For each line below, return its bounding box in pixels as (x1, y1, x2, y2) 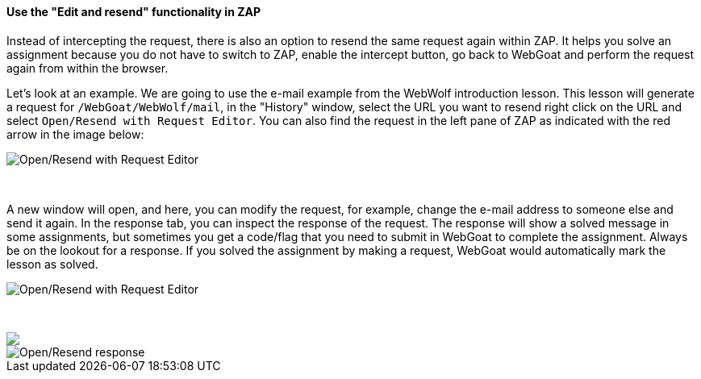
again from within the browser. (6, 60, 169, 75)
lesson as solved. (6, 256, 98, 271)
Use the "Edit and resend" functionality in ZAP (6, 5, 261, 19)
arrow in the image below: (6, 127, 144, 141)
